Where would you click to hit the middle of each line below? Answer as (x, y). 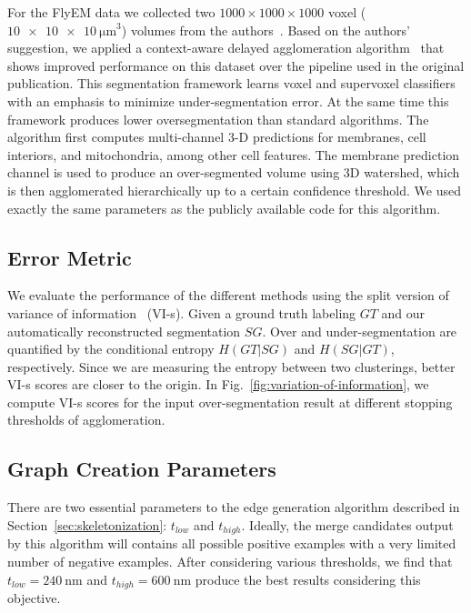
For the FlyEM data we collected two (111, 12)
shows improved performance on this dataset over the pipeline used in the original (236, 65)
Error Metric (70, 257)
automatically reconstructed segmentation (124, 331)
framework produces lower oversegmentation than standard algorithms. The (218, 119)
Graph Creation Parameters (142, 469)
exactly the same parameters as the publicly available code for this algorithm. (224, 208)
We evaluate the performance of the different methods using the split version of (228, 295)
